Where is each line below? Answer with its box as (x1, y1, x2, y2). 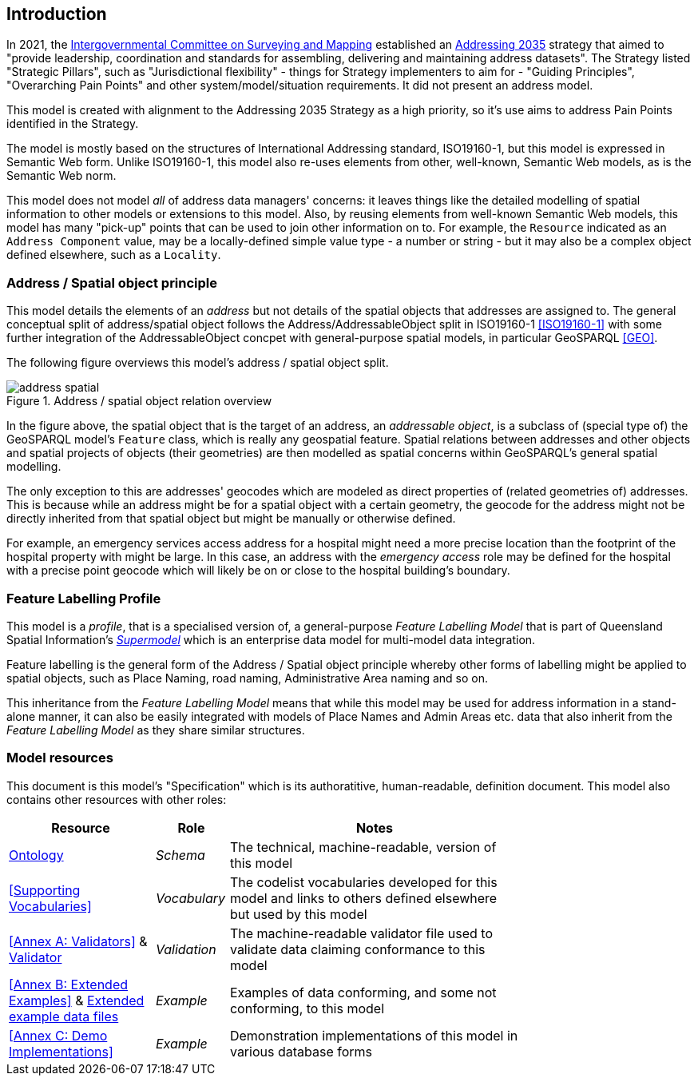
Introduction (6, 4, 107, 24)
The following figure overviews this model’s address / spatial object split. (6, 356, 389, 370)
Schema (155, 846, 205, 863)
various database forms (229, 1043, 372, 1060)
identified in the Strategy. (6, 117, 139, 131)
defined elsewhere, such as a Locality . (6, 248, 221, 262)
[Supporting (9, 881, 81, 898)
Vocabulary (155, 889, 226, 906)
